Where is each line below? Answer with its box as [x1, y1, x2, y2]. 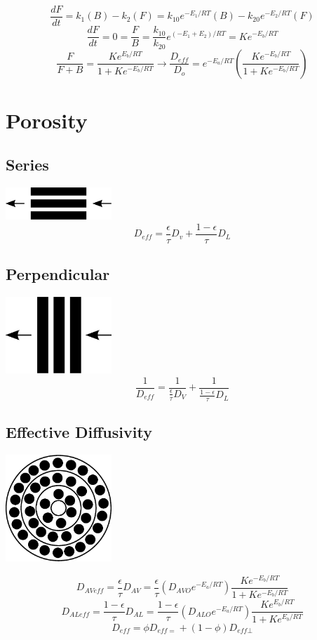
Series [6, 154, 49, 175]
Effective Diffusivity [6, 421, 152, 443]
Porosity [6, 105, 88, 134]
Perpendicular [6, 263, 110, 285]
